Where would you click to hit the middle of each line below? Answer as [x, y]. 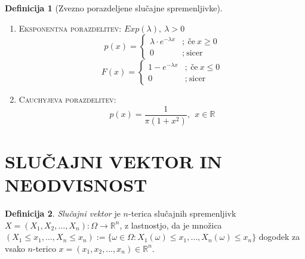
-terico [44, 248]
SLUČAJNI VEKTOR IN [114, 161]
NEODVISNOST [76, 185]
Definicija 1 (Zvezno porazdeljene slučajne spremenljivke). [114, 8]
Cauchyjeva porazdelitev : [67, 99]
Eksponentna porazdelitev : [70, 28]
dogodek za [279, 237]
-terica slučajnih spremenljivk [182, 213]
